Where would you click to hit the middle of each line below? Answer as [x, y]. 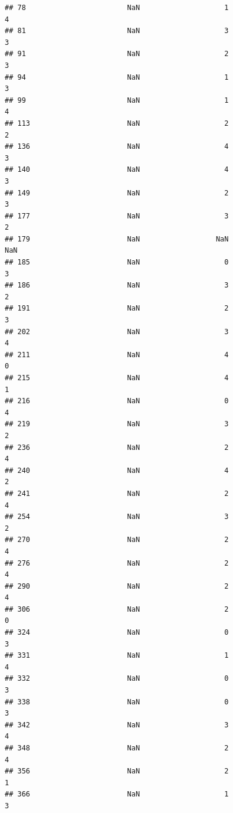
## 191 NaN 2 [117, 308]
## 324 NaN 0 [117, 633]
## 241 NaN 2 [117, 493]
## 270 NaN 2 [117, 540]
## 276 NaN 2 [117, 563]
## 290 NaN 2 [117, 586]
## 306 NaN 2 [117, 609]
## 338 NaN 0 [117, 702]
